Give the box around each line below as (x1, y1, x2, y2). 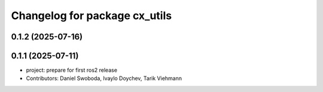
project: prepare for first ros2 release (26, 66, 118, 74)
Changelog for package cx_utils (11, 9, 172, 22)
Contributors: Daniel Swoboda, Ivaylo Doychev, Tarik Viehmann (26, 75, 182, 82)
